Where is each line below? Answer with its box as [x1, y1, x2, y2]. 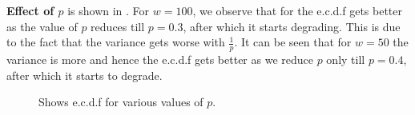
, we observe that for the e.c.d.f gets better [192, 2, 402, 18]
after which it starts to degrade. [6, 66, 163, 83]
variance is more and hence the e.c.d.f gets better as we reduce [6, 51, 313, 68]
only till [326, 51, 365, 68]
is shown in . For [67, 2, 150, 18]
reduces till [91, 18, 145, 34]
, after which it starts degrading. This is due [183, 18, 401, 34]
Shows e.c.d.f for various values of [38, 93, 203, 110]
